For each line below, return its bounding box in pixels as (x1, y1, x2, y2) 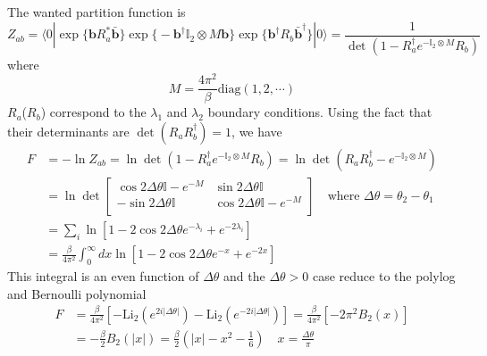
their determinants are (7, 121, 130, 140)
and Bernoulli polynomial (7, 284, 147, 302)
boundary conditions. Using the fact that (207, 103, 432, 121)
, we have (231, 121, 282, 140)
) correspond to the (40, 103, 147, 121)
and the (223, 267, 265, 286)
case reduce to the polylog (312, 267, 456, 286)
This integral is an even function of (7, 267, 199, 286)
